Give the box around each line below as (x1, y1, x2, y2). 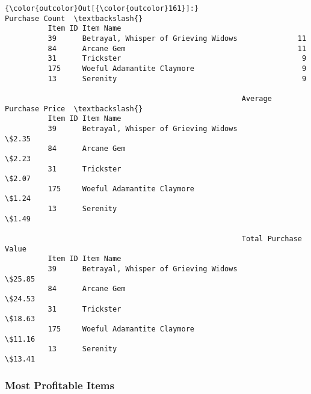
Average (241, 94, 272, 103)
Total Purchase (241, 235, 302, 244)
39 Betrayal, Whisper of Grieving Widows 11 (48, 34, 307, 43)
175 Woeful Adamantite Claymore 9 (48, 64, 307, 73)
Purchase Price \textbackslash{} (5, 104, 143, 113)
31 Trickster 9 (48, 54, 307, 63)
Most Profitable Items (5, 377, 114, 392)
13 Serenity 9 (48, 74, 307, 83)
